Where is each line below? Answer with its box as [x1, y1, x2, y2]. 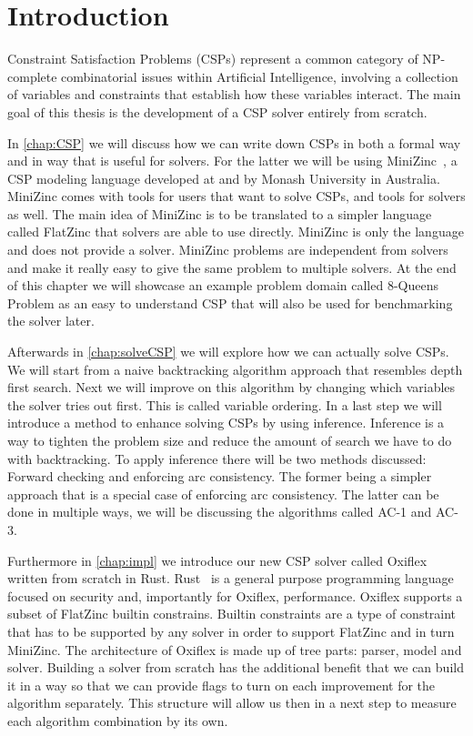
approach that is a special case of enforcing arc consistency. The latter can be [7, 484, 439, 503]
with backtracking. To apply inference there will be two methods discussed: [7, 449, 427, 468]
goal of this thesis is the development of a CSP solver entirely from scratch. [7, 102, 428, 121]
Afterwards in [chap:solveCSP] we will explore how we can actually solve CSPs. [7, 342, 449, 361]
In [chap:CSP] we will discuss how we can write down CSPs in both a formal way [7, 133, 461, 152]
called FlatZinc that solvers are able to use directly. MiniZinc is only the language [7, 222, 464, 241]
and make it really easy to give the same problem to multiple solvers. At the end [7, 257, 457, 277]
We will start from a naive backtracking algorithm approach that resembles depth [7, 359, 463, 378]
